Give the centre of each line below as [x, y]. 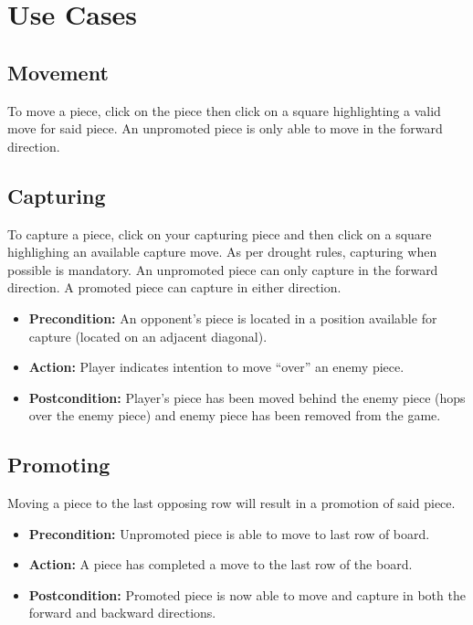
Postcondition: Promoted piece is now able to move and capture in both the [247, 594]
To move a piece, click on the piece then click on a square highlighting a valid [224, 110]
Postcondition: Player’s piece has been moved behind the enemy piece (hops [247, 397]
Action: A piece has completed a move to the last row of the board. [221, 564]
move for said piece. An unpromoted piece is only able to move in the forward [225, 128]
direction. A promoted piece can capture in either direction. [174, 287]
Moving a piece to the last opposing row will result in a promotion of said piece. [231, 503]
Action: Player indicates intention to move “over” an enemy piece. [216, 367]
